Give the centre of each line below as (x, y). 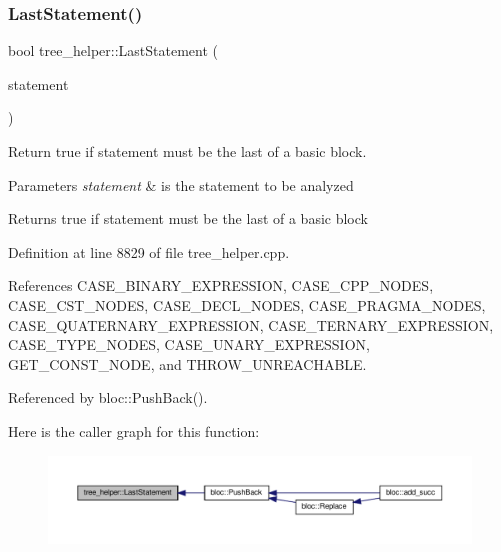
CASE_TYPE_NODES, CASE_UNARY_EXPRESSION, (189, 344)
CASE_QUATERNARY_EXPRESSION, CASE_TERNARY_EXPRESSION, (251, 324)
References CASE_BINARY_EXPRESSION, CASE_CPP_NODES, (221, 285)
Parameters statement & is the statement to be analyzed (181, 184)
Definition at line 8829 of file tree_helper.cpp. (149, 251)
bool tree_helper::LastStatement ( (113, 50)
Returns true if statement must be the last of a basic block (188, 218)
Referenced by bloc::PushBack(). (108, 397)
